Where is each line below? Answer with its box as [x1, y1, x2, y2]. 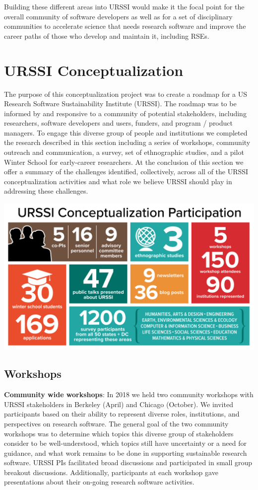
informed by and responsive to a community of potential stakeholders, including [4, 108, 247, 118]
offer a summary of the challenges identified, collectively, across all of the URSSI [4, 166, 249, 177]
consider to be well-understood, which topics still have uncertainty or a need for [4, 438, 247, 448]
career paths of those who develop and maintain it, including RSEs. [4, 30, 209, 41]
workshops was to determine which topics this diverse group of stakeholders [4, 428, 234, 438]
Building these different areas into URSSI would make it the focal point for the [4, 1, 245, 11]
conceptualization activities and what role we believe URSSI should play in [4, 176, 232, 186]
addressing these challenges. [4, 186, 88, 196]
